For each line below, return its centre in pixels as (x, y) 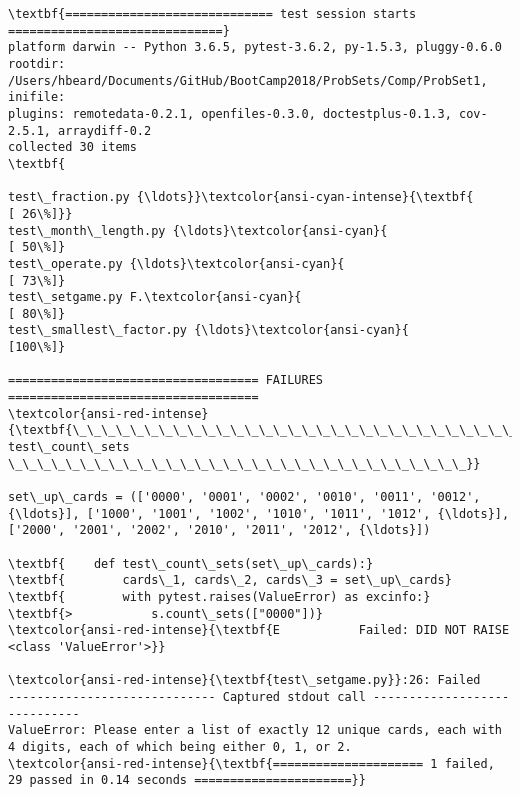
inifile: (37, 97)
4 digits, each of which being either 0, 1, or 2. (180, 746)
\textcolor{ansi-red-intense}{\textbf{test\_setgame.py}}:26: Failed (244, 680)
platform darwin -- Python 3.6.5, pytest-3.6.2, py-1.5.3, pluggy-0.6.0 (255, 47)
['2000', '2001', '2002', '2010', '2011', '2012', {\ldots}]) (219, 530)
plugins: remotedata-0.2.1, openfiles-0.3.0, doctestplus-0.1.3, (230, 113)
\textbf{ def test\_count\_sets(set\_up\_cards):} (191, 563)
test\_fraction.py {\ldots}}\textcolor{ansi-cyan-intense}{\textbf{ (241, 197)
